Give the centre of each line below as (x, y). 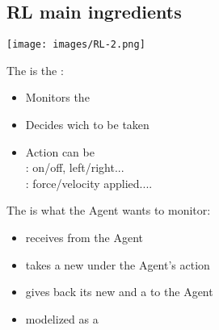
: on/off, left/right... (75, 167)
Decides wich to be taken (87, 125)
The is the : (35, 70)
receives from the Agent (84, 238)
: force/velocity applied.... (89, 183)
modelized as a (62, 318)
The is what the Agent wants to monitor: (109, 210)
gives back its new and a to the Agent (119, 292)
